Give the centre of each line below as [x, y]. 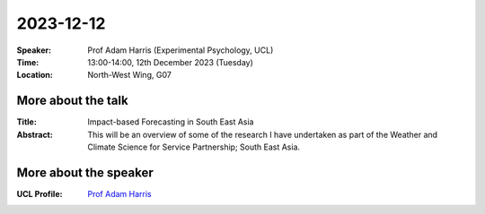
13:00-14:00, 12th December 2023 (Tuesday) [170, 62]
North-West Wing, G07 [130, 75]
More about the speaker [85, 172]
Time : [28, 62]
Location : [35, 75]
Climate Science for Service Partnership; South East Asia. [194, 147]
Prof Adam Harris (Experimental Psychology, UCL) [181, 50]
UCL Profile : [40, 193]
